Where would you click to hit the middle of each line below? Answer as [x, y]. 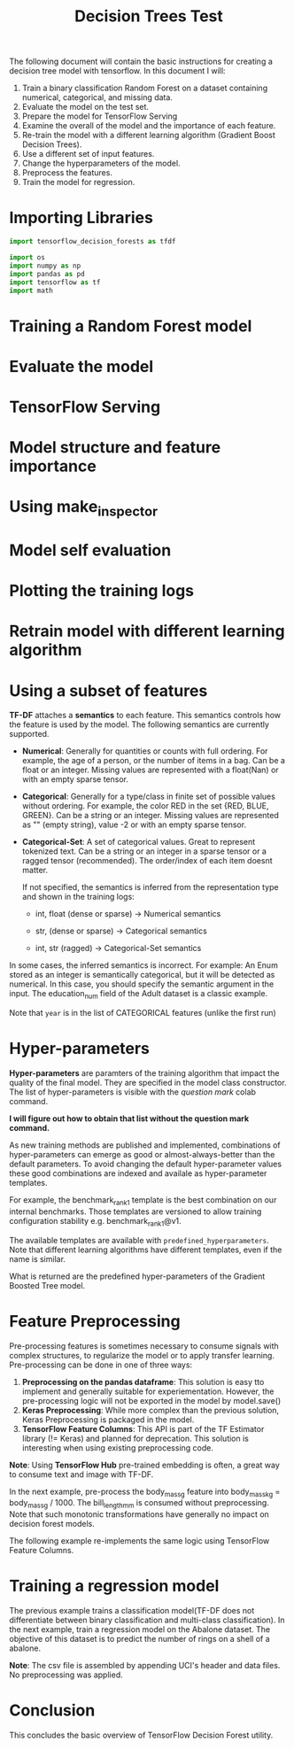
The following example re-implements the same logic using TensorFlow [139, 1541]
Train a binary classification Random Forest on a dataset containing [145, 88]
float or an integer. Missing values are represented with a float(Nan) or [150, 770]
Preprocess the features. [67, 173]
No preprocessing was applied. [66, 1675]
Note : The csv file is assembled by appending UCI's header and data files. [145, 1666]
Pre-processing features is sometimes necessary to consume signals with [144, 1346]
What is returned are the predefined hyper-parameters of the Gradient [137, 1276]
